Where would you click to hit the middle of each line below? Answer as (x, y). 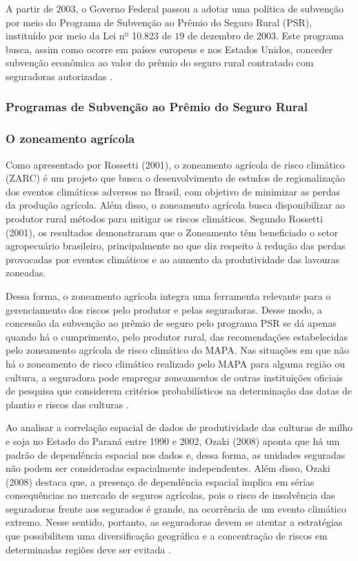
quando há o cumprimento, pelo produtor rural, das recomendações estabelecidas (177, 336)
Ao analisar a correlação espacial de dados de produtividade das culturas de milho (179, 427)
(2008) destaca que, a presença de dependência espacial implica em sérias (160, 481)
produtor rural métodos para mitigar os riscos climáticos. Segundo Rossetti (164, 218)
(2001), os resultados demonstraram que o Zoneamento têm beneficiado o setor (172, 232)
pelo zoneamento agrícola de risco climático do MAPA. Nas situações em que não (177, 350)
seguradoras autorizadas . (59, 76)
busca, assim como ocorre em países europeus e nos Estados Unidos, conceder (169, 49)
